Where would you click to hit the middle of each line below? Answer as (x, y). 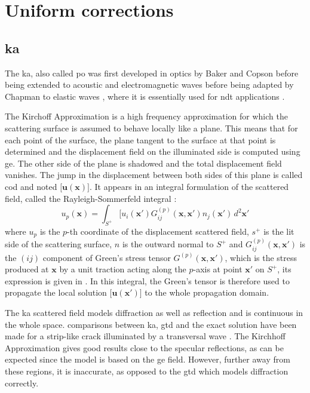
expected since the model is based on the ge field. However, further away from (148, 359)
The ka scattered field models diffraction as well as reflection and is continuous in (154, 312)
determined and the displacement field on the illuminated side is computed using (153, 151)
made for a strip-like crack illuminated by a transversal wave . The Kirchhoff (145, 336)
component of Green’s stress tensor (107, 257)
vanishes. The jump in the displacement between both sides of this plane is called (154, 175)
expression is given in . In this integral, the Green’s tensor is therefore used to (147, 280)
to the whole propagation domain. (207, 292)
